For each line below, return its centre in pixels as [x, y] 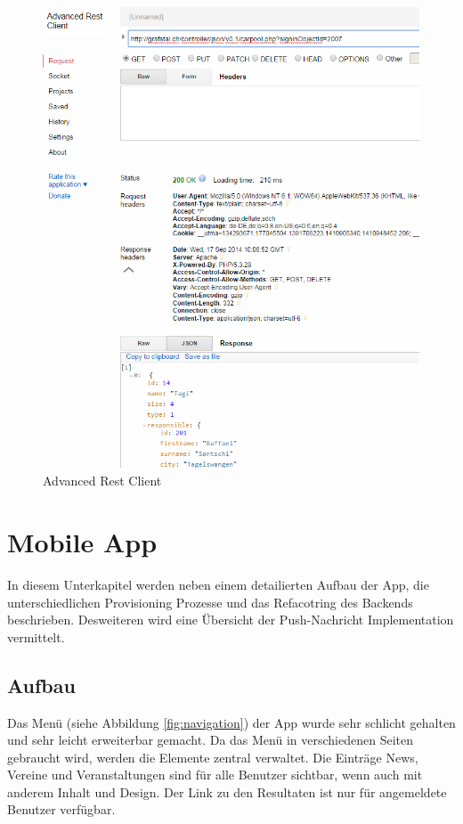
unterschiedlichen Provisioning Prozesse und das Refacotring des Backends [210, 602]
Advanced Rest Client [102, 481]
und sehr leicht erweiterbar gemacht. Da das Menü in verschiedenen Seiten [210, 740]
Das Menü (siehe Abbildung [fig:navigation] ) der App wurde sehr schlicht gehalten [231, 722]
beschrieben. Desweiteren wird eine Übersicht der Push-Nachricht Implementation [231, 620]
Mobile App [82, 542]
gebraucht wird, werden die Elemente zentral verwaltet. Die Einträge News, [213, 757]
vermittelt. [36, 636]
